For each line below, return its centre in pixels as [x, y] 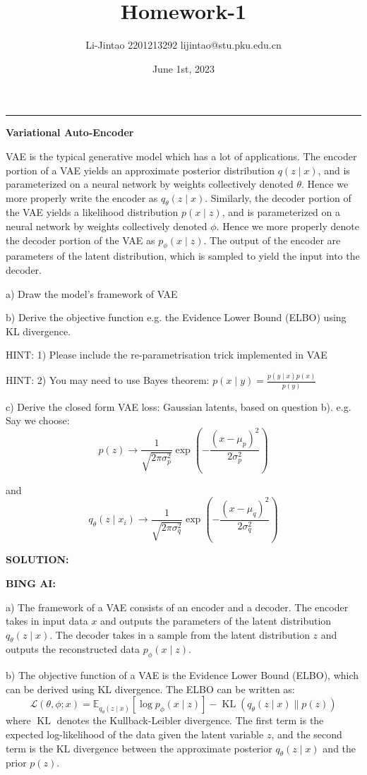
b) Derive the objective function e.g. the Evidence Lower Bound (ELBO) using [176, 317]
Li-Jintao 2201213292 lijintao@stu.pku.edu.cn [183, 45]
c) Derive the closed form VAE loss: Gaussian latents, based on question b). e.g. [179, 406]
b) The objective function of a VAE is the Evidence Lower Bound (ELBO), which [182, 675]
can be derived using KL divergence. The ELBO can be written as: [150, 689]
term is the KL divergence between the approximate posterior [139, 748]
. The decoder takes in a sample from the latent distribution [180, 634]
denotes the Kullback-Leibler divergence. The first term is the [190, 720]
